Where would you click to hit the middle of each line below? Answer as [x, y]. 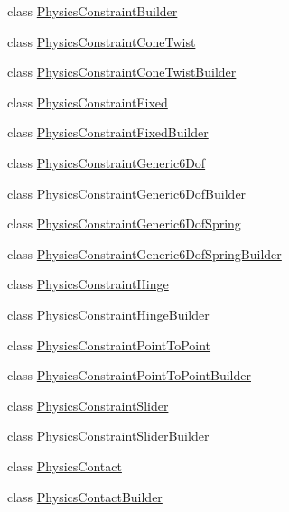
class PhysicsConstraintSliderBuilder [108, 436]
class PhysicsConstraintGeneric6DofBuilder [127, 193]
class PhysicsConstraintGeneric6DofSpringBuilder [144, 253]
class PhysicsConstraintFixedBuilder [108, 132]
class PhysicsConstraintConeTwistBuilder [122, 72]
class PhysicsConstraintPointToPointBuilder [129, 375]
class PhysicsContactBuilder [85, 496]
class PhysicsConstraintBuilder [93, 11]
